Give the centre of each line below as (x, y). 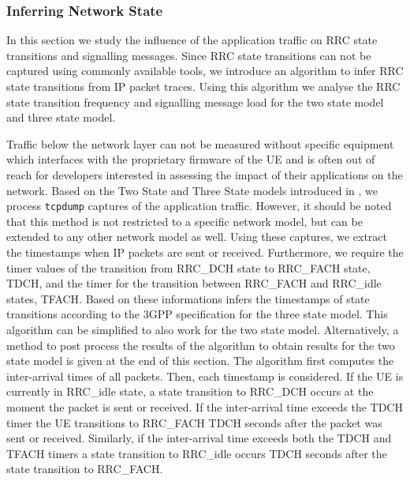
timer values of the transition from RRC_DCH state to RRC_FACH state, (188, 267)
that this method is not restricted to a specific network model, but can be (184, 221)
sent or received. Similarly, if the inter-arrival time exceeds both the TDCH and (199, 438)
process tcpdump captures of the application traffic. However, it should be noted (199, 206)
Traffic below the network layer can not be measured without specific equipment (200, 143)
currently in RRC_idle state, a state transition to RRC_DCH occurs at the (190, 391)
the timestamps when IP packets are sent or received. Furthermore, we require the (205, 252)
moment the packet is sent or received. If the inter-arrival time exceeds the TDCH (205, 406)
